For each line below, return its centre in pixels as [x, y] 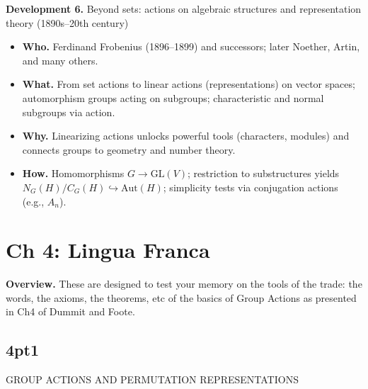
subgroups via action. [69, 112]
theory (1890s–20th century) [67, 22]
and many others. [60, 60]
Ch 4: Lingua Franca [108, 250]
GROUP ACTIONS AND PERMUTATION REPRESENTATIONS [152, 379]
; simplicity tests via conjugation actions [251, 187]
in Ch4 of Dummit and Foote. [70, 311]
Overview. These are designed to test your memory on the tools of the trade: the [184, 284]
